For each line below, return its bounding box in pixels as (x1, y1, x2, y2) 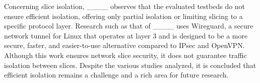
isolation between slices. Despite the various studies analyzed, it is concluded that (4, 59, 256, 70)
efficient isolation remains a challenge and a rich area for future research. (4, 69, 229, 80)
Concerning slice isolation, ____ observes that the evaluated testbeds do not (4, 1, 245, 11)
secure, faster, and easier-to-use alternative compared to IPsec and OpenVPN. (4, 40, 245, 50)
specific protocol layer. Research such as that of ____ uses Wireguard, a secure (4, 20, 253, 31)
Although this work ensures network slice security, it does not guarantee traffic (4, 49, 247, 60)
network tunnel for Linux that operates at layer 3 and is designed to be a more (4, 30, 248, 40)
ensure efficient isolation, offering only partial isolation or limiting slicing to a (4, 10, 243, 21)
